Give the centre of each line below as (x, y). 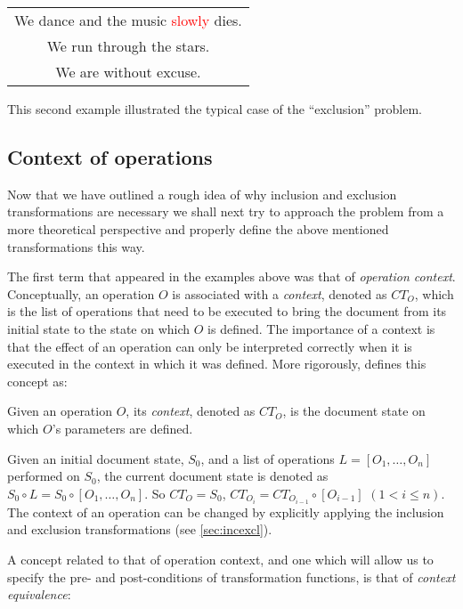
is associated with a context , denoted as (280, 293)
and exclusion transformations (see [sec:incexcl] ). (140, 529)
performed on (44, 476)
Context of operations (110, 156)
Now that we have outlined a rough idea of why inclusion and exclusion (202, 194)
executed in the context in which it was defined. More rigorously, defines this (217, 364)
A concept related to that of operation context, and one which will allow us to (220, 559)
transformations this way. (76, 246)
